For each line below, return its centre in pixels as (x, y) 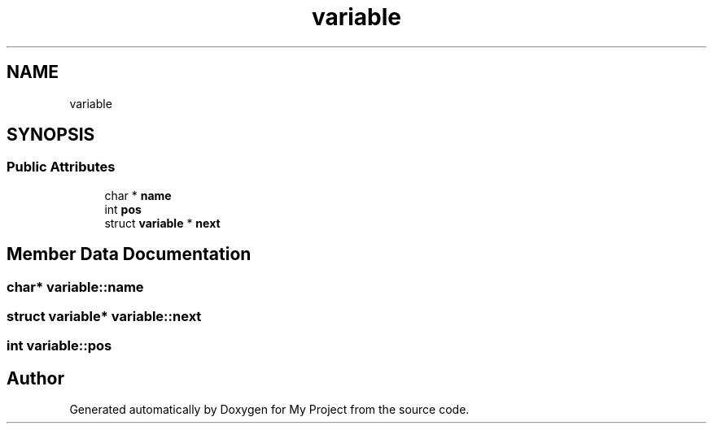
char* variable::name (75, 287)
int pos (123, 209)
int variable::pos (59, 346)
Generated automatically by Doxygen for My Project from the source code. (269, 410)
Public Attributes (61, 167)
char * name (138, 195)
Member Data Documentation (129, 254)
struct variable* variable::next (104, 317)
